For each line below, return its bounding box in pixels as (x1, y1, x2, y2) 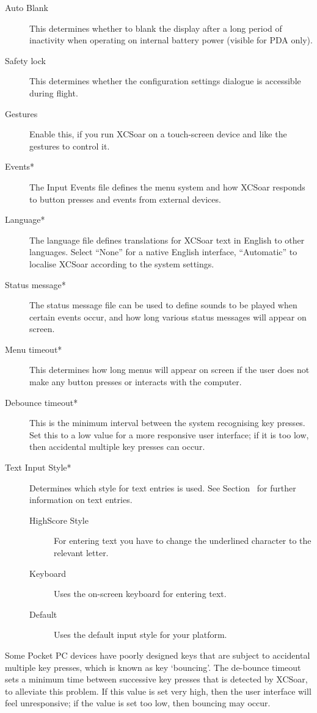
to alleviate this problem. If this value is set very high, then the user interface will (5, 684, 312, 697)
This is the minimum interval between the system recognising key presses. (29, 416, 305, 429)
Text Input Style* (5, 461, 71, 474)
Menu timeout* (5, 342, 62, 355)
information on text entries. (29, 493, 133, 506)
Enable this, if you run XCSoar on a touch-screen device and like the (29, 128, 287, 140)
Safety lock (5, 54, 46, 67)
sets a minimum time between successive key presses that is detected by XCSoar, (5, 673, 308, 686)
